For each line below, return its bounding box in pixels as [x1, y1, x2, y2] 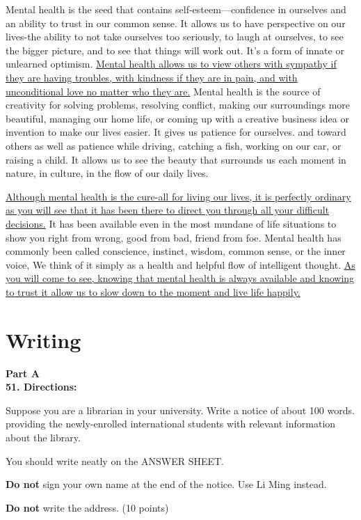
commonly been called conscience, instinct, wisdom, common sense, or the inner [6, 244, 346, 258]
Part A [6, 365, 40, 380]
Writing [6, 325, 81, 354]
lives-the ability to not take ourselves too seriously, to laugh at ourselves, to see [6, 29, 344, 44]
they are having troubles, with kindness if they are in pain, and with [6, 70, 298, 84]
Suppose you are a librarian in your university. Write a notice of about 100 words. [6, 402, 355, 417]
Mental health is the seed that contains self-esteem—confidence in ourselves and [6, 2, 346, 16]
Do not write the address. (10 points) [6, 500, 169, 514]
